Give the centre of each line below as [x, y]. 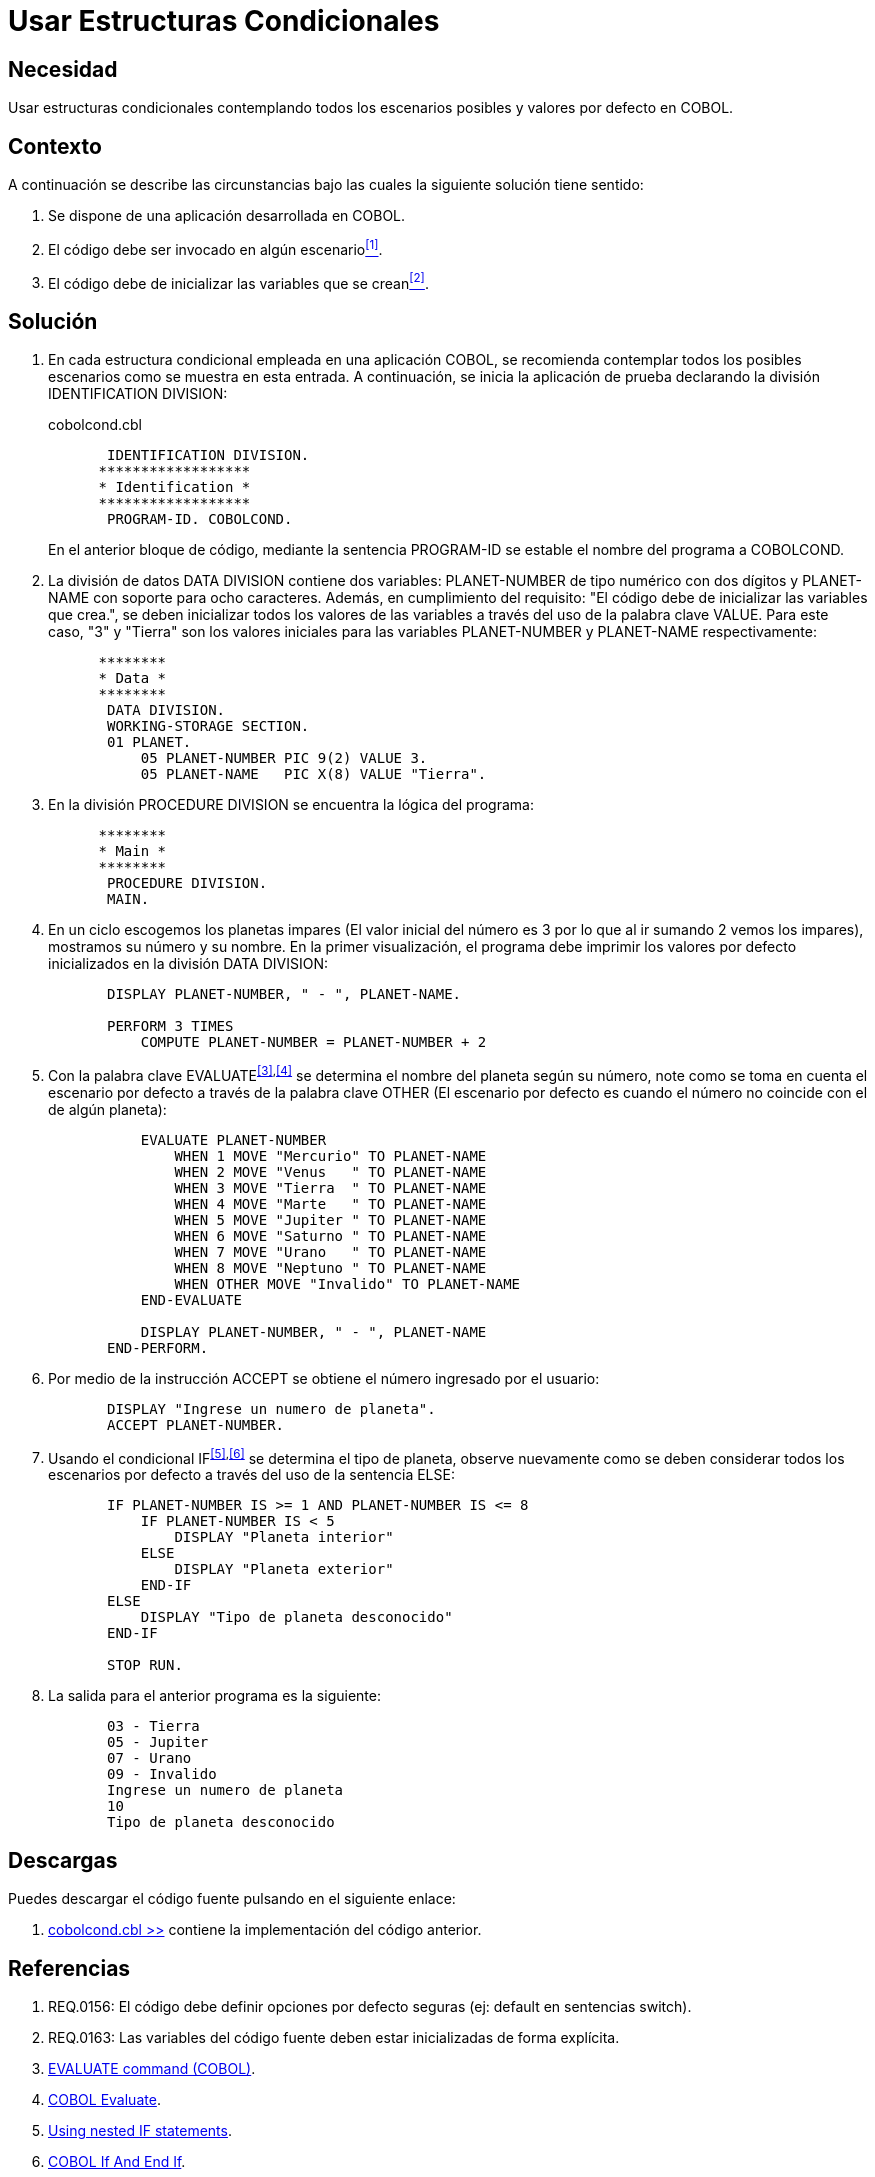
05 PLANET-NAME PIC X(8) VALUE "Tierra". [313, 774]
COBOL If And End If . [117, 2162]
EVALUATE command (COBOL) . [152, 2069]
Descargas [63, 1860]
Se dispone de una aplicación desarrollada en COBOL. [227, 216]
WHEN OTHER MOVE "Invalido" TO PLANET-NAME [347, 1283]
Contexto [55, 146]
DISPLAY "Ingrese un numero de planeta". [271, 1408]
